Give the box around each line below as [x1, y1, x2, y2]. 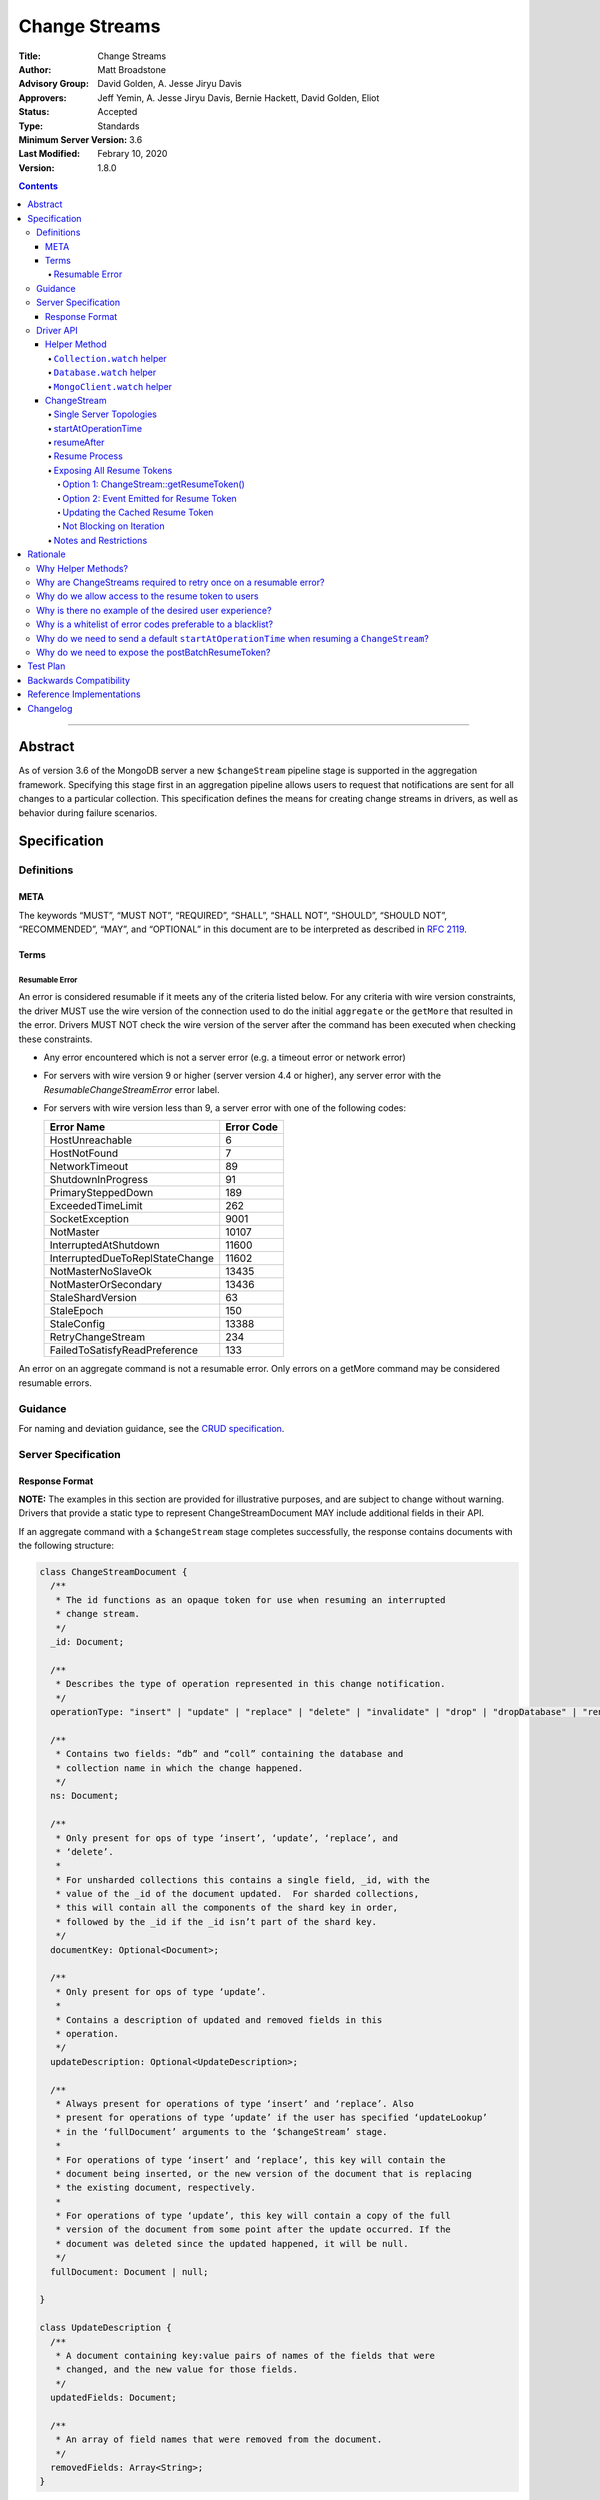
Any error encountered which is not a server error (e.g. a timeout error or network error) [43, 1051, 407, 1063]
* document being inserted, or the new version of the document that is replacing [55, 2168, 472, 2179]
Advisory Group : [18, 78, 90, 90]
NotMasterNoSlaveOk [49, 1265, 152, 1279]
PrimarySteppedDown [49, 1186, 154, 1200]
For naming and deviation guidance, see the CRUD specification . [18, 1422, 285, 1434]
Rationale [27, 548, 66, 560]
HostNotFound [49, 1146, 119, 1160]
